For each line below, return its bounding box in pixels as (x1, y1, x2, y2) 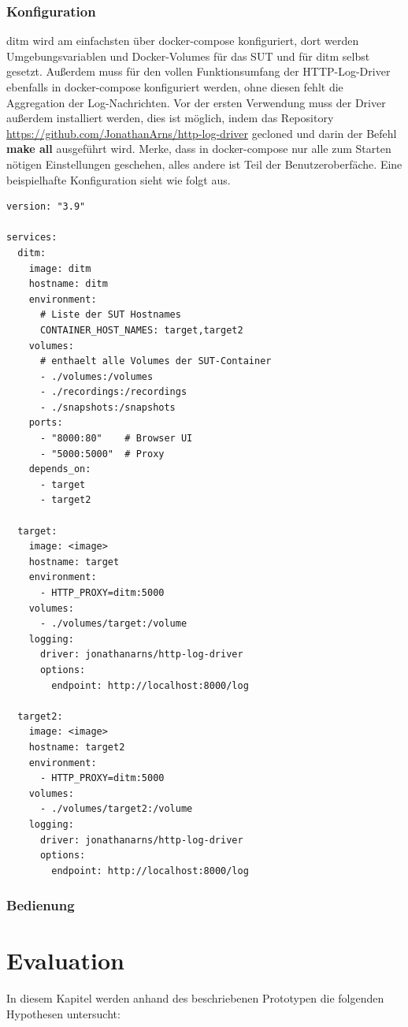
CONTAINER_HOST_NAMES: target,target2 (39, 324, 243, 336)
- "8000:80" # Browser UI (39, 433, 193, 445)
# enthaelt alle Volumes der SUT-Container (39, 355, 272, 367)
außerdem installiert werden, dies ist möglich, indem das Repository (6, 110, 334, 126)
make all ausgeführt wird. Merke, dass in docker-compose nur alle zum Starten (6, 140, 391, 157)
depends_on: (28, 463, 91, 475)
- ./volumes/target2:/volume (39, 803, 193, 815)
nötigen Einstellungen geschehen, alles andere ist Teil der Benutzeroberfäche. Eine (6, 155, 402, 172)
